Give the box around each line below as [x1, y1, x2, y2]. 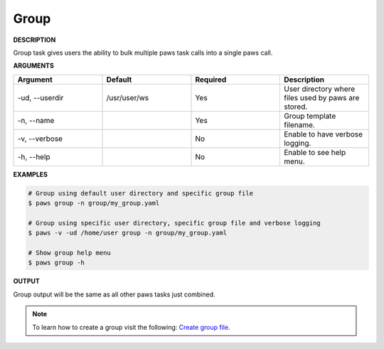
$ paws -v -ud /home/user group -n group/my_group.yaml [28, 229, 228, 237]
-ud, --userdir [17, 92, 64, 102]
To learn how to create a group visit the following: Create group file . [32, 323, 230, 331]
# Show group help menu [28, 249, 112, 257]
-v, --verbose [17, 134, 63, 144]
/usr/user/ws [106, 92, 149, 102]
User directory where [283, 84, 356, 94]
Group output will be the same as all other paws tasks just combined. [13, 290, 215, 299]
